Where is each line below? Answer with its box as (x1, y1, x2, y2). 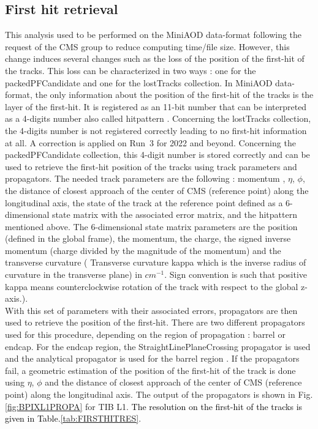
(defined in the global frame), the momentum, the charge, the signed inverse (5, 232, 291, 245)
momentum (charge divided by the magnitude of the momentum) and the (5, 244, 281, 256)
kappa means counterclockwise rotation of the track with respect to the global (5, 280, 298, 293)
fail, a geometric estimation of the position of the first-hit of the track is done (5, 364, 296, 376)
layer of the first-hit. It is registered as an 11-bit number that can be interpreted (5, 100, 307, 113)
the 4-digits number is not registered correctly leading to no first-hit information (5, 124, 307, 136)
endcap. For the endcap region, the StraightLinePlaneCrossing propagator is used (5, 340, 311, 353)
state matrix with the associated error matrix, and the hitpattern (52, 208, 297, 221)
